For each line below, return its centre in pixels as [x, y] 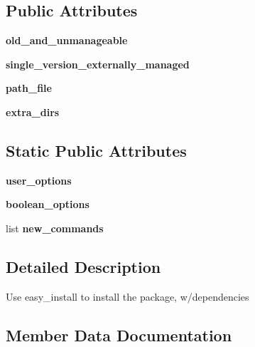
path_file [29, 88]
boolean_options [48, 204]
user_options [39, 180]
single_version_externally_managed [98, 64]
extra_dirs [33, 112]
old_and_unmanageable [67, 40]
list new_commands [55, 228]
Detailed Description [83, 266]
